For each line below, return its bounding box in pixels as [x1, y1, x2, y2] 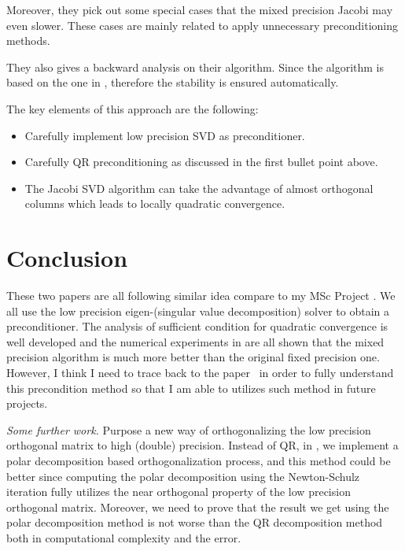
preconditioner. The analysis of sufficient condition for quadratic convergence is [6, 318, 388, 335]
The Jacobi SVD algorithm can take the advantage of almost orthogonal [24, 179, 374, 196]
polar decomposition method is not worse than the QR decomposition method [6, 514, 383, 531]
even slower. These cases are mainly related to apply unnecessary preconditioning [6, 17, 399, 33]
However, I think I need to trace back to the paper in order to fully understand [6, 364, 394, 381]
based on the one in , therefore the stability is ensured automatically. [6, 74, 339, 91]
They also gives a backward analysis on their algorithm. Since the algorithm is [6, 58, 385, 75]
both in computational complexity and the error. [6, 529, 241, 545]
